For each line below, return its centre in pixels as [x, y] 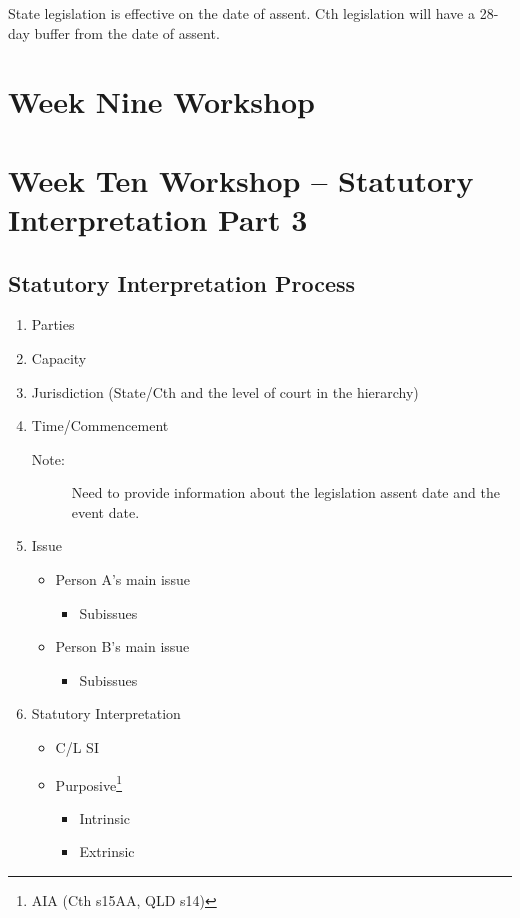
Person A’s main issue [122, 579]
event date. [105, 511]
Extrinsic [107, 851]
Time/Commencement [100, 425]
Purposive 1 [89, 783]
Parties [53, 324]
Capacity [59, 357]
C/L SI [77, 747]
